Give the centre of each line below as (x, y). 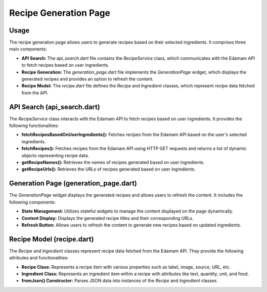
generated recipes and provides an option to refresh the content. (88, 79)
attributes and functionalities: (39, 258)
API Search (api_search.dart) (55, 107)
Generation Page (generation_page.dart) (73, 184)
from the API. (35, 93)
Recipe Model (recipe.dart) (51, 239)
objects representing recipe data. (55, 155)
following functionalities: (34, 125)
